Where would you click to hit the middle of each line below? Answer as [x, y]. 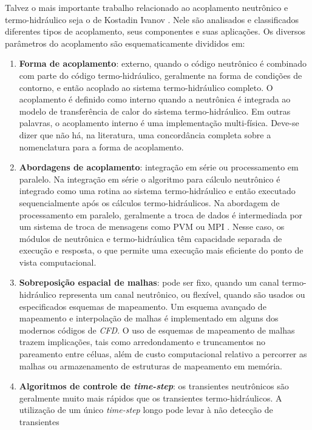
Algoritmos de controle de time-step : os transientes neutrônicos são [154, 386]
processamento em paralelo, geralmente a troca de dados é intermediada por [161, 214]
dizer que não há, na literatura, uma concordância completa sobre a [145, 134]
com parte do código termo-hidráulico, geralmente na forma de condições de [161, 75]
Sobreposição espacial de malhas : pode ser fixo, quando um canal [149, 282]
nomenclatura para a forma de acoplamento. [101, 146]
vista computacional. [58, 262]
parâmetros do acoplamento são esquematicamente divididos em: [125, 43]
